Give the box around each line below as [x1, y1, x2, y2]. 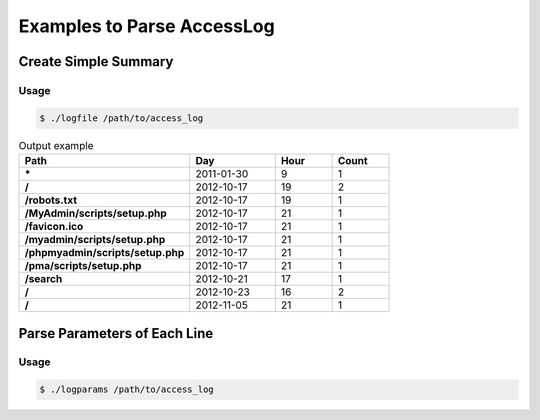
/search [24, 272, 63, 286]
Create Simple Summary [18, 53, 174, 70]
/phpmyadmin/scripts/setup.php [24, 246, 185, 260]
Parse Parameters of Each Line [18, 325, 214, 342]
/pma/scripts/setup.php [24, 259, 142, 273]
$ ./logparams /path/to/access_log [39, 384, 214, 395]
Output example [18, 138, 94, 152]
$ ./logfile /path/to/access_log [39, 112, 204, 124]
